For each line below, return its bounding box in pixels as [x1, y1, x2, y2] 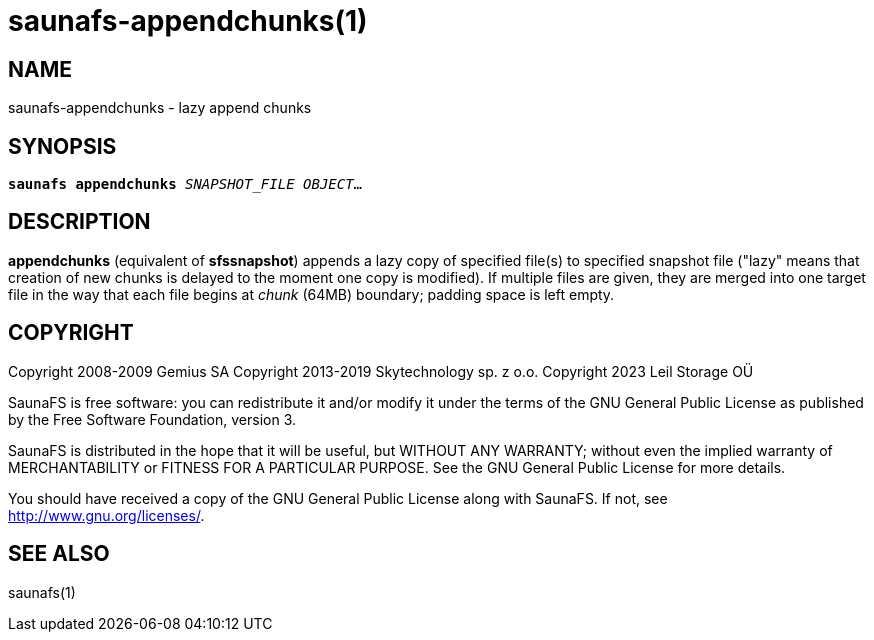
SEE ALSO [8, 541, 110, 567]
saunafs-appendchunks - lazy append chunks [8, 99, 312, 117]
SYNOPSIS [8, 133, 117, 159]
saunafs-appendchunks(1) [8, 4, 368, 38]
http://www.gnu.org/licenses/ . [8, 506, 205, 524]
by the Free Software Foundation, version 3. [8, 410, 297, 428]
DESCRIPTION [8, 209, 151, 235]
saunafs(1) [8, 583, 76, 601]
